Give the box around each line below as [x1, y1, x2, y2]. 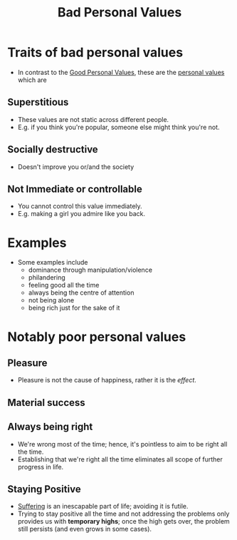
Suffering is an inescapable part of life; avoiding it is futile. [17, 502, 189, 511]
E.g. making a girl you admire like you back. [17, 210, 146, 218]
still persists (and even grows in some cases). [17, 525, 152, 534]
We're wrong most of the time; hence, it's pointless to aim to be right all [17, 439, 228, 448]
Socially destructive [7, 143, 98, 156]
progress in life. [17, 462, 64, 471]
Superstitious [7, 96, 69, 108]
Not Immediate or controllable [7, 183, 142, 195]
